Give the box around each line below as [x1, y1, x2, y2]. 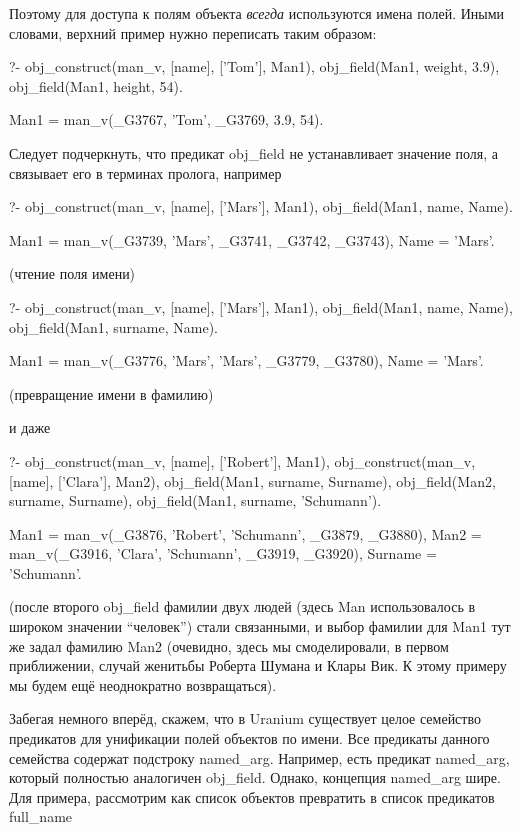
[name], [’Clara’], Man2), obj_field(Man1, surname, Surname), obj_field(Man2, [9, 470, 496, 491]
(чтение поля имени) [9, 263, 136, 284]
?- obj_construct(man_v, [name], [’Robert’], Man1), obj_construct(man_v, [9, 450, 476, 471]
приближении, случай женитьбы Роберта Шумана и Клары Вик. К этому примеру [9, 655, 507, 676]
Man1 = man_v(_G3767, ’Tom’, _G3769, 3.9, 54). [9, 109, 324, 130]
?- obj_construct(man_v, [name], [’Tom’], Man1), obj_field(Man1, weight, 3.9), [9, 56, 500, 77]
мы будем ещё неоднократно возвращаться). [9, 674, 277, 695]
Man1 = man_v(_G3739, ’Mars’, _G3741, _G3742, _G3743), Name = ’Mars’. [9, 229, 495, 250]
